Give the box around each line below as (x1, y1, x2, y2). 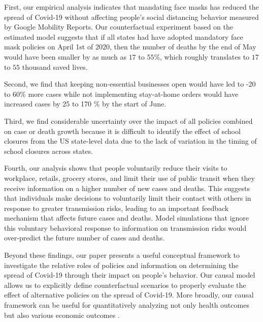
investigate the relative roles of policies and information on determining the (4, 259, 239, 270)
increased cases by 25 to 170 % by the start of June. (4, 98, 167, 109)
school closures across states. (4, 145, 93, 156)
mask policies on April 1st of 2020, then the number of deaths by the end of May (4, 41, 256, 52)
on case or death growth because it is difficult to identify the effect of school (4, 125, 241, 136)
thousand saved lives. (22, 61, 88, 72)
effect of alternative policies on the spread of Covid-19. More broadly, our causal (4, 289, 254, 300)
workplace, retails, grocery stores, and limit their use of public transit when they (4, 172, 255, 183)
